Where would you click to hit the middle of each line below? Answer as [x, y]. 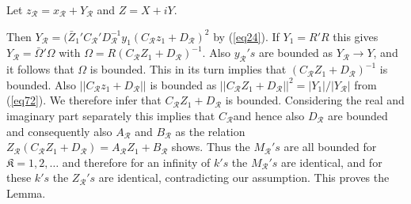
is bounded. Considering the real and [315, 100]
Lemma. [26, 193]
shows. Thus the [211, 147]
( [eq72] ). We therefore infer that [84, 100]
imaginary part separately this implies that [111, 115]
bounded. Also [41, 84]
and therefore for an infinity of [136, 162]
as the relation [210, 131]
